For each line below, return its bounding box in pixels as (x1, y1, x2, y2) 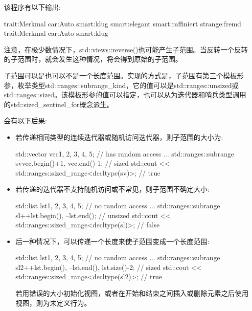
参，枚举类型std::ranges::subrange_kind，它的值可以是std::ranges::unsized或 (4, 80, 239, 90)
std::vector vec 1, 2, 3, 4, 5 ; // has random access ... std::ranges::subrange (15, 148, 234, 158)
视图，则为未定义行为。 (15, 297, 91, 308)
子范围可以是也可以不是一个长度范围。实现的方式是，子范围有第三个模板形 (4, 70, 244, 80)
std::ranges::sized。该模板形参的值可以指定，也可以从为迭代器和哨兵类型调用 (4, 89, 246, 100)
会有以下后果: (4, 115, 47, 126)
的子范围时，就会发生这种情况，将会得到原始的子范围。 (4, 54, 182, 64)
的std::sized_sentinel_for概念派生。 (4, 99, 114, 109)
